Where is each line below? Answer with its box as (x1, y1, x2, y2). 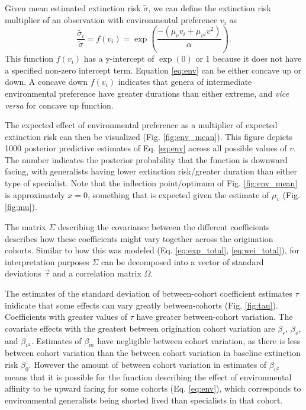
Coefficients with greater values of (5, 310, 128, 323)
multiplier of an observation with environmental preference (5, 13, 218, 26)
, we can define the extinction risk (148, 2, 271, 14)
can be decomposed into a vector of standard (101, 255, 264, 268)
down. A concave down (5, 75, 88, 88)
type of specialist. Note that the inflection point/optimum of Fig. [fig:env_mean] (5, 177, 298, 189)
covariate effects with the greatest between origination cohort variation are (5, 322, 275, 334)
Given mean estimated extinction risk (5, 2, 141, 14)
